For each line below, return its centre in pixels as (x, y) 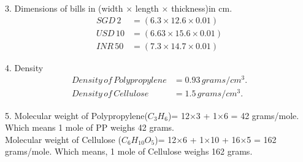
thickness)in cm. (202, 8)
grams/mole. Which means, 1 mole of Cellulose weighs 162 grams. (129, 151)
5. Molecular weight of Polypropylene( (76, 115)
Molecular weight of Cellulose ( (63, 139)
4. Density (24, 67)
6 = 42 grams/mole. (261, 115)
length (147, 8)
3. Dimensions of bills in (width (64, 8)
